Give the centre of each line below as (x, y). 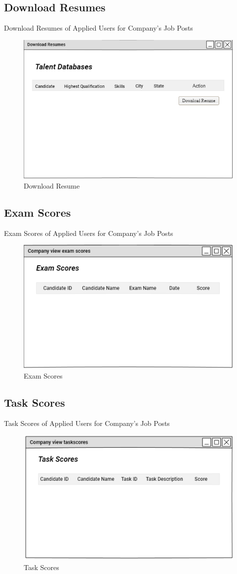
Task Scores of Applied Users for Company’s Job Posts (87, 423)
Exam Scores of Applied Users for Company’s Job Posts (89, 233)
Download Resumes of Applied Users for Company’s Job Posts (99, 28)
